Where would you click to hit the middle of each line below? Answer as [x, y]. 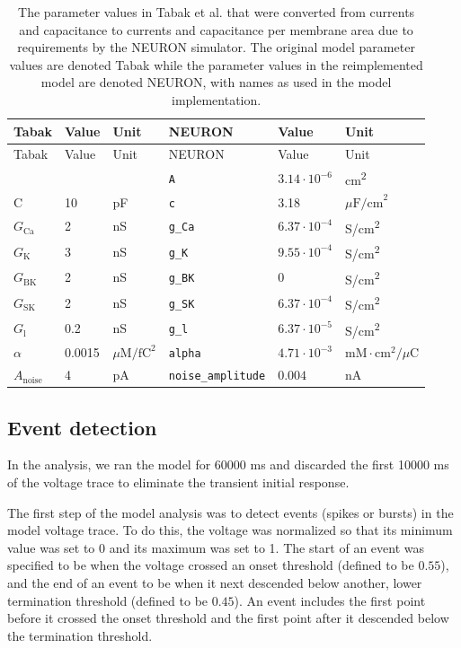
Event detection [82, 427]
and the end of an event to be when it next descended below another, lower [215, 582]
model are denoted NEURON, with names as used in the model [216, 82]
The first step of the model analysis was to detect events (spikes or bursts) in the [230, 512]
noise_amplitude [217, 377]
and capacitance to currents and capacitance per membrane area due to [216, 29]
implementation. [217, 99]
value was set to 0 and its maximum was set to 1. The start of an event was [216, 547]
